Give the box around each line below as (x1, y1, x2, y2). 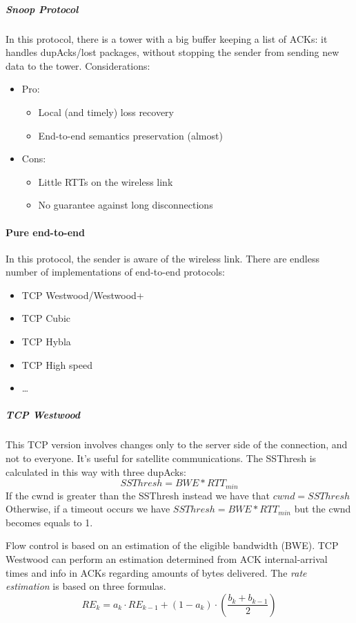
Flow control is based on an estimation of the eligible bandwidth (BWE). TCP (6, 538, 339, 553)
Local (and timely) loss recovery (38, 104, 174, 119)
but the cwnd (294, 501, 351, 516)
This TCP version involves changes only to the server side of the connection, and (6, 437, 348, 452)
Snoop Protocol (6, 1, 79, 16)
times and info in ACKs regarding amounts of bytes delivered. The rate (6, 565, 307, 579)
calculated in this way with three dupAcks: (6, 464, 186, 479)
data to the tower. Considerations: (6, 58, 150, 73)
